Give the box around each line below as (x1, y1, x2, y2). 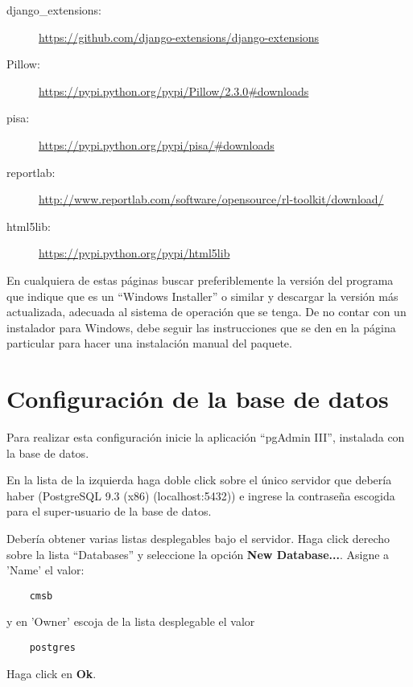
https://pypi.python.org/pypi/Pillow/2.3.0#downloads (39, 82, 309, 99)
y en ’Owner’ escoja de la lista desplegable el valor (6, 613, 255, 630)
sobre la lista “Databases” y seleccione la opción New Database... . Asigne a (6, 545, 390, 562)
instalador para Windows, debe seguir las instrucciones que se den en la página (6, 319, 396, 335)
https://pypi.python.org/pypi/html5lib (39, 245, 230, 261)
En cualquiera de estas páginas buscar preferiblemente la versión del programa (6, 271, 394, 288)
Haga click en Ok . (6, 664, 97, 681)
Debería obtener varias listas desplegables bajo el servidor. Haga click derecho (6, 530, 390, 546)
